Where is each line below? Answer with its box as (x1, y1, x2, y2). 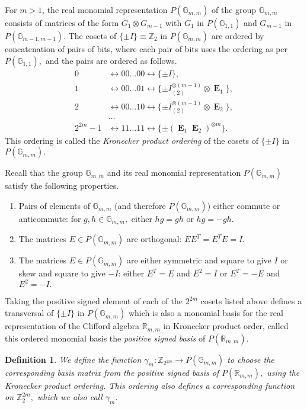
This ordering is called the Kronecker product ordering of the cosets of (5, 134, 258, 146)
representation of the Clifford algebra (5, 320, 139, 332)
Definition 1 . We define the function (5, 353, 142, 365)
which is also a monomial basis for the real (128, 307, 283, 319)
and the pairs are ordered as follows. (45, 54, 177, 66)
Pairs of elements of (18, 199, 90, 211)
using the (267, 366, 300, 378)
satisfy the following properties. (5, 179, 119, 192)
